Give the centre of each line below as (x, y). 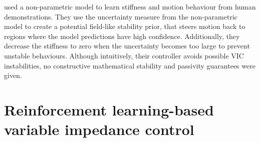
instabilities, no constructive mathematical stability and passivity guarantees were (130, 65)
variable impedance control (99, 129)
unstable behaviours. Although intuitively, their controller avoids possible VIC (124, 55)
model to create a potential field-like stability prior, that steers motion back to (125, 26)
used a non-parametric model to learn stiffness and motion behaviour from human (130, 6)
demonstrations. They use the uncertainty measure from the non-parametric (121, 16)
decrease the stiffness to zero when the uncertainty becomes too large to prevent (127, 46)
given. (13, 75)
